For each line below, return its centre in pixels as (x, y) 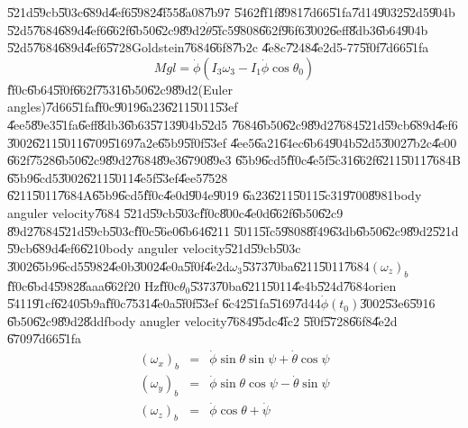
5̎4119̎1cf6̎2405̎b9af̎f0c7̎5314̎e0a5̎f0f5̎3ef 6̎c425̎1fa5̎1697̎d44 (164, 303)
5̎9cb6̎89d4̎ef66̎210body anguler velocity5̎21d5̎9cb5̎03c (154, 248)
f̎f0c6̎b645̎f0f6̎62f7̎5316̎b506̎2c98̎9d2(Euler (120, 89)
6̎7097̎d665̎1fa (45, 338)
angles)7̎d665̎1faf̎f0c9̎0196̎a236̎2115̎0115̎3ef (123, 107)
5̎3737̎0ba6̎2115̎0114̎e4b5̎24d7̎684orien (294, 285)
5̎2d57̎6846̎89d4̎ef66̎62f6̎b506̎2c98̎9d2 (107, 29)
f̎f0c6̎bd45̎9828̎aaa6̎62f (68, 285)
